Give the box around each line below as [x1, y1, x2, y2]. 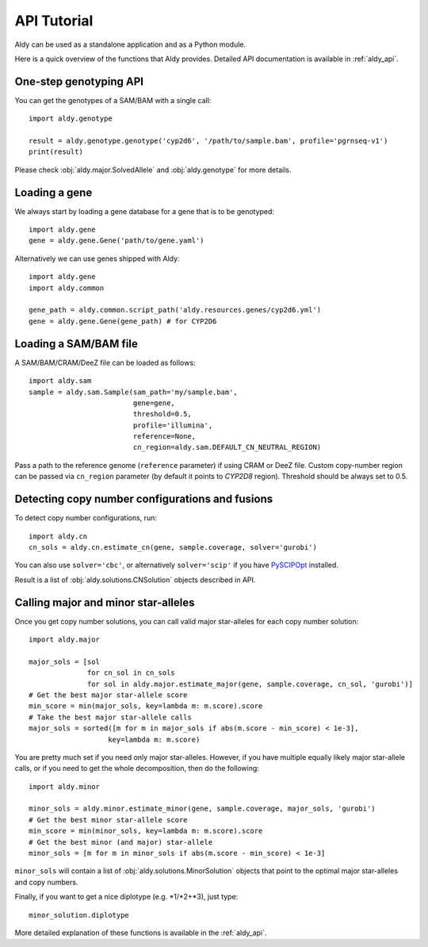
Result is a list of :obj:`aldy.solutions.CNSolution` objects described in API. [14, 575, 256, 585]
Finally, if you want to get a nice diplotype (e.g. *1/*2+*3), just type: [14, 892, 239, 902]
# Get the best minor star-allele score [29, 815, 188, 824]
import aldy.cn [29, 531, 88, 541]
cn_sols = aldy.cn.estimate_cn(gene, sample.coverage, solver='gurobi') [29, 543, 317, 551]
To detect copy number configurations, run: [14, 513, 158, 523]
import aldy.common [29, 283, 105, 293]
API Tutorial [14, 12, 94, 29]
